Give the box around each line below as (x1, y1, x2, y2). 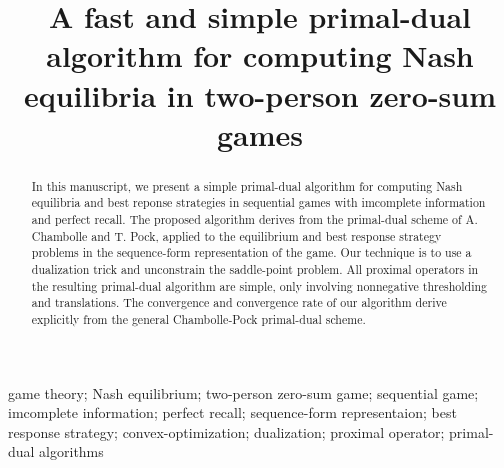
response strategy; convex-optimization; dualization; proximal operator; (8, 421, 445, 442)
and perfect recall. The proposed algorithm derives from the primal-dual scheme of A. (31, 211, 478, 228)
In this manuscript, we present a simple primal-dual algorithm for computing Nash (31, 177, 463, 194)
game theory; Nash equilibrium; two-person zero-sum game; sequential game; (8, 382, 479, 403)
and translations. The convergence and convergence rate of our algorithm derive (31, 294, 447, 311)
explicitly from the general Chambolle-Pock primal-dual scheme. (31, 310, 366, 327)
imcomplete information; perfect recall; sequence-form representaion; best (8, 402, 457, 423)
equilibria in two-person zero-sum (23, 74, 497, 115)
